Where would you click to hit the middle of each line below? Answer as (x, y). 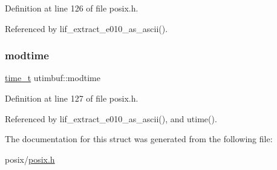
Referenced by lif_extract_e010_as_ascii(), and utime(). (111, 118)
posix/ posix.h (30, 159)
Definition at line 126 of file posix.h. (72, 8)
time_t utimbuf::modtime (53, 78)
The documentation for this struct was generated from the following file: (139, 139)
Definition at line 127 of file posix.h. (72, 98)
